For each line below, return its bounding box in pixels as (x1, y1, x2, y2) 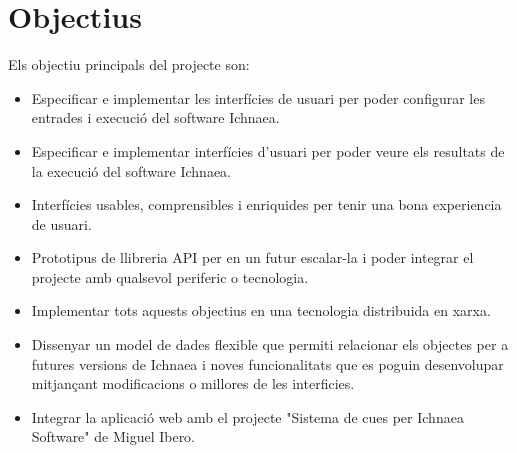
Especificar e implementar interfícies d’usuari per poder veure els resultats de (31, 140, 505, 161)
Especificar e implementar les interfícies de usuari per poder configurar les (31, 87, 485, 108)
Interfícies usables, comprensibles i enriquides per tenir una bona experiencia (31, 194, 502, 215)
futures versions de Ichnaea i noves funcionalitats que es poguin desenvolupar (31, 353, 504, 374)
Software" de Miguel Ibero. (31, 426, 196, 447)
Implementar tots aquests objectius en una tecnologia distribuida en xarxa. (31, 300, 491, 321)
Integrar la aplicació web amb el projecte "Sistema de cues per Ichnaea (31, 406, 464, 427)
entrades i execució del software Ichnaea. (31, 107, 280, 128)
